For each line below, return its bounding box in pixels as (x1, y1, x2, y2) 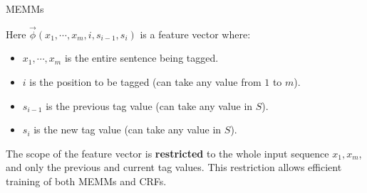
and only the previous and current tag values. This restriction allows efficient (6, 160, 342, 175)
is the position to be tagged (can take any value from (29, 75, 262, 89)
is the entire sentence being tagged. (64, 50, 219, 65)
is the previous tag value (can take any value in (46, 98, 253, 113)
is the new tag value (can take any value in (33, 122, 222, 137)
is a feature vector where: (140, 26, 251, 41)
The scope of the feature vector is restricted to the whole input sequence (6, 145, 329, 160)
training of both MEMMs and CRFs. (6, 173, 167, 188)
